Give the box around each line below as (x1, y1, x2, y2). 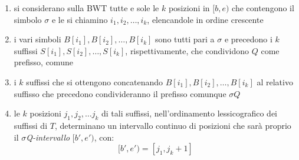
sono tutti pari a (155, 33, 215, 45)
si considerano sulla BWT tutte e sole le (14, 2, 159, 14)
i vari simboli (14, 33, 61, 45)
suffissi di (14, 119, 48, 131)
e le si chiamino (51, 13, 108, 25)
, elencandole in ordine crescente (147, 13, 264, 25)
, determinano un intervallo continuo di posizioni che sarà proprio (54, 119, 291, 131)
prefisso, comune (14, 56, 73, 68)
